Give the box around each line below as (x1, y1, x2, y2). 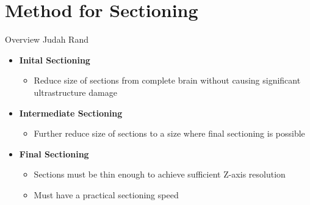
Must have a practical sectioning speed (34, 188, 179, 201)
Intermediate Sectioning (19, 106, 123, 119)
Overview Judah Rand (5, 33, 88, 46)
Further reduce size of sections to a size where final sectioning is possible (34, 127, 305, 140)
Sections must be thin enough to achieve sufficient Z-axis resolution (34, 168, 286, 181)
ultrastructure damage (34, 85, 117, 98)
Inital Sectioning (19, 53, 90, 66)
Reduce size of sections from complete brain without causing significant (34, 74, 301, 87)
